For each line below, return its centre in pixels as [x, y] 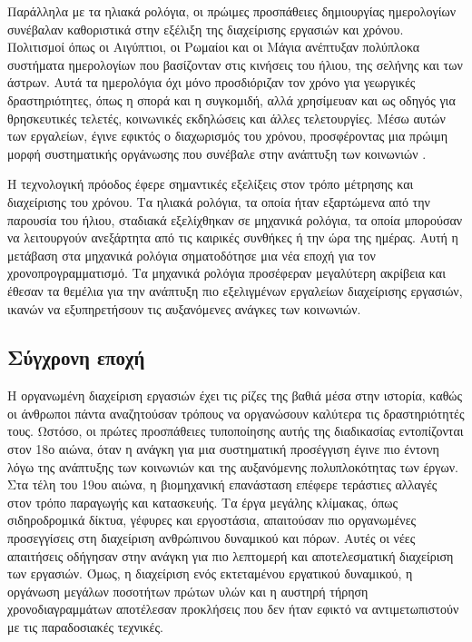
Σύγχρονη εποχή [76, 357]
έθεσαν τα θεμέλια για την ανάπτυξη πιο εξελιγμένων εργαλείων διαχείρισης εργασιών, [235, 290]
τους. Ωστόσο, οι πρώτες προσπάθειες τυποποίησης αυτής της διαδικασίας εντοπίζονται [236, 431]
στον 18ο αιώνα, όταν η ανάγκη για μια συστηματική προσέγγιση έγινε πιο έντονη [223, 449]
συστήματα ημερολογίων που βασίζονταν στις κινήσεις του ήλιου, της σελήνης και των [235, 64]
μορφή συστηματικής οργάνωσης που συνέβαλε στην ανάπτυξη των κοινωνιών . [217, 153]
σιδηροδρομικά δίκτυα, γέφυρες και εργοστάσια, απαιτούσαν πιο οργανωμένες [212, 520]
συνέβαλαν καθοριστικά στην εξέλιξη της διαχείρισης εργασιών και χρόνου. [206, 29]
